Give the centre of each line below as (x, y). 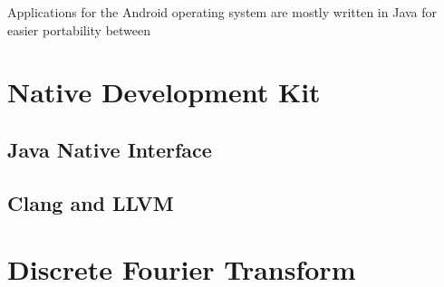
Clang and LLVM (91, 202)
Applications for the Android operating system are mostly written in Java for (222, 12)
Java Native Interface (110, 149)
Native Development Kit (164, 92)
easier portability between (79, 29)
